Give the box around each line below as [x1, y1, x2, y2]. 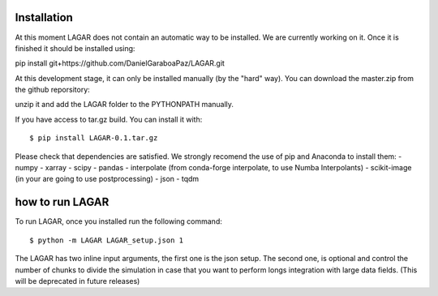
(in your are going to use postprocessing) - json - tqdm [15, 174, 200, 184]
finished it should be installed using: [15, 43, 135, 53]
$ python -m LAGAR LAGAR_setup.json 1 [29, 235, 184, 245]
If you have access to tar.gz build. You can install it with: [15, 114, 203, 124]
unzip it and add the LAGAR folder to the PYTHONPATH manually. [15, 100, 234, 109]
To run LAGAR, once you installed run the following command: [15, 217, 222, 226]
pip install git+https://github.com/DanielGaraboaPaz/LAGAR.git [15, 58, 225, 68]
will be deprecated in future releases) [15, 276, 140, 285]
